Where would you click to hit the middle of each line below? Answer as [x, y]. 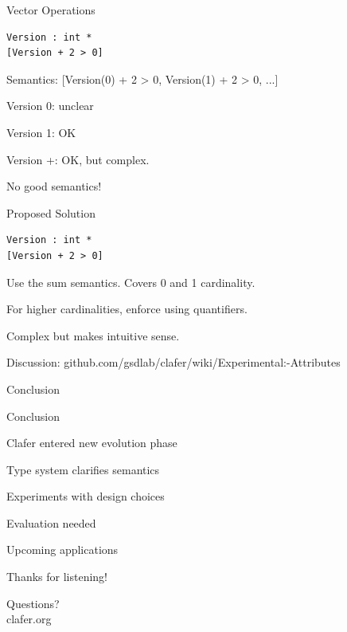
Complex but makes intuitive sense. [93, 335]
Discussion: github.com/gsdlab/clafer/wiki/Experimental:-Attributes [173, 362]
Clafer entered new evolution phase [92, 443]
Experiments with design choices [86, 496]
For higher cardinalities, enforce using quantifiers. [127, 309]
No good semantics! [54, 186]
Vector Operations [51, 10]
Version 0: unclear [50, 106]
